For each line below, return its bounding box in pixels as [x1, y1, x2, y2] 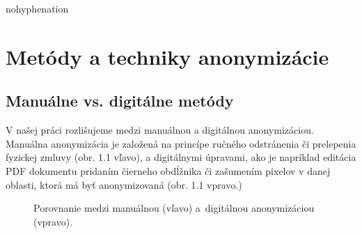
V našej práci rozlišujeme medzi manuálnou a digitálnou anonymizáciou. [6, 123, 314, 137]
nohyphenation [6, 1, 69, 15]
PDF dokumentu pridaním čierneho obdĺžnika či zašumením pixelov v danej [6, 163, 331, 178]
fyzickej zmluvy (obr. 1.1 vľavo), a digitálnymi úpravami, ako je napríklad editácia [6, 150, 356, 164]
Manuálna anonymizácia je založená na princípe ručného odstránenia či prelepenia [6, 136, 356, 150]
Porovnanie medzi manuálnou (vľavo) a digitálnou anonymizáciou [33, 201, 315, 215]
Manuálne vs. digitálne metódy [6, 90, 234, 111]
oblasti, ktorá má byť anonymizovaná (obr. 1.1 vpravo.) [6, 177, 242, 192]
